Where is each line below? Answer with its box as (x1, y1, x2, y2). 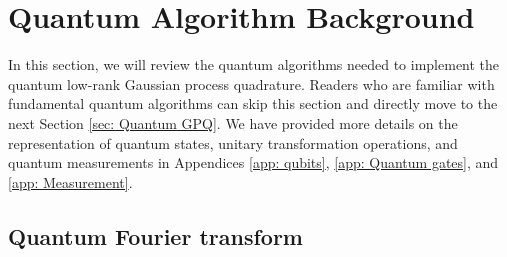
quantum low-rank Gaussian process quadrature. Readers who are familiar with (8, 73, 495, 94)
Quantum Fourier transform (8, 220, 303, 251)
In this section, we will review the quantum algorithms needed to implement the (8, 54, 500, 75)
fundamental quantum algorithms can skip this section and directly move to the (8, 93, 498, 114)
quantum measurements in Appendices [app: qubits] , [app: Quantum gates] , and (8, 152, 499, 173)
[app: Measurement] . (8, 171, 133, 192)
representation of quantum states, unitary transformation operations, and (8, 132, 458, 153)
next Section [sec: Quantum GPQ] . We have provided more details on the (8, 112, 458, 133)
